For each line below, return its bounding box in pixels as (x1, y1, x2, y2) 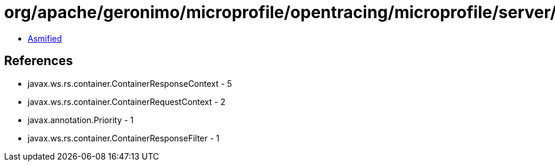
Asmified (28, 33, 62, 43)
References (4, 53, 73, 69)
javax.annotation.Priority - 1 (28, 114, 134, 125)
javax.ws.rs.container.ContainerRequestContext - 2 (28, 96, 225, 107)
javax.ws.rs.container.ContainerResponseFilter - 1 (28, 133, 220, 143)
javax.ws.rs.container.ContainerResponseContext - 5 (28, 78, 232, 89)
